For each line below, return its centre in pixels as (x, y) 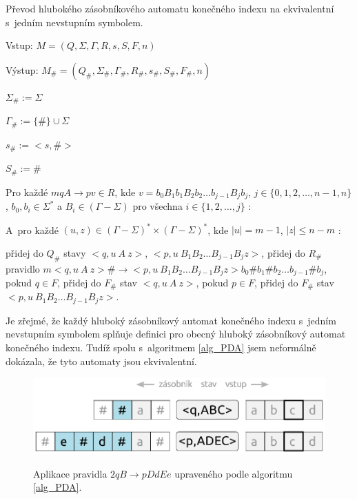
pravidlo (23, 268)
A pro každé (32, 229)
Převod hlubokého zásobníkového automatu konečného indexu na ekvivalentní (170, 8)
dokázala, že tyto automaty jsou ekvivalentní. (101, 361)
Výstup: (22, 69)
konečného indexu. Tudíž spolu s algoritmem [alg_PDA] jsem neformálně (161, 348)
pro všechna (157, 206)
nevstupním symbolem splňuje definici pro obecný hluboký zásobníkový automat (176, 334)
